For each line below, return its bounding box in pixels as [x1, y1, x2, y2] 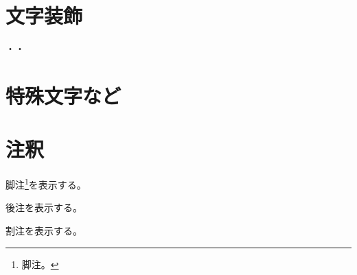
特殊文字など [5, 81, 122, 109]
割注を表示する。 [5, 224, 82, 238]
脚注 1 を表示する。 [5, 176, 87, 191]
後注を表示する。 [5, 200, 82, 215]
